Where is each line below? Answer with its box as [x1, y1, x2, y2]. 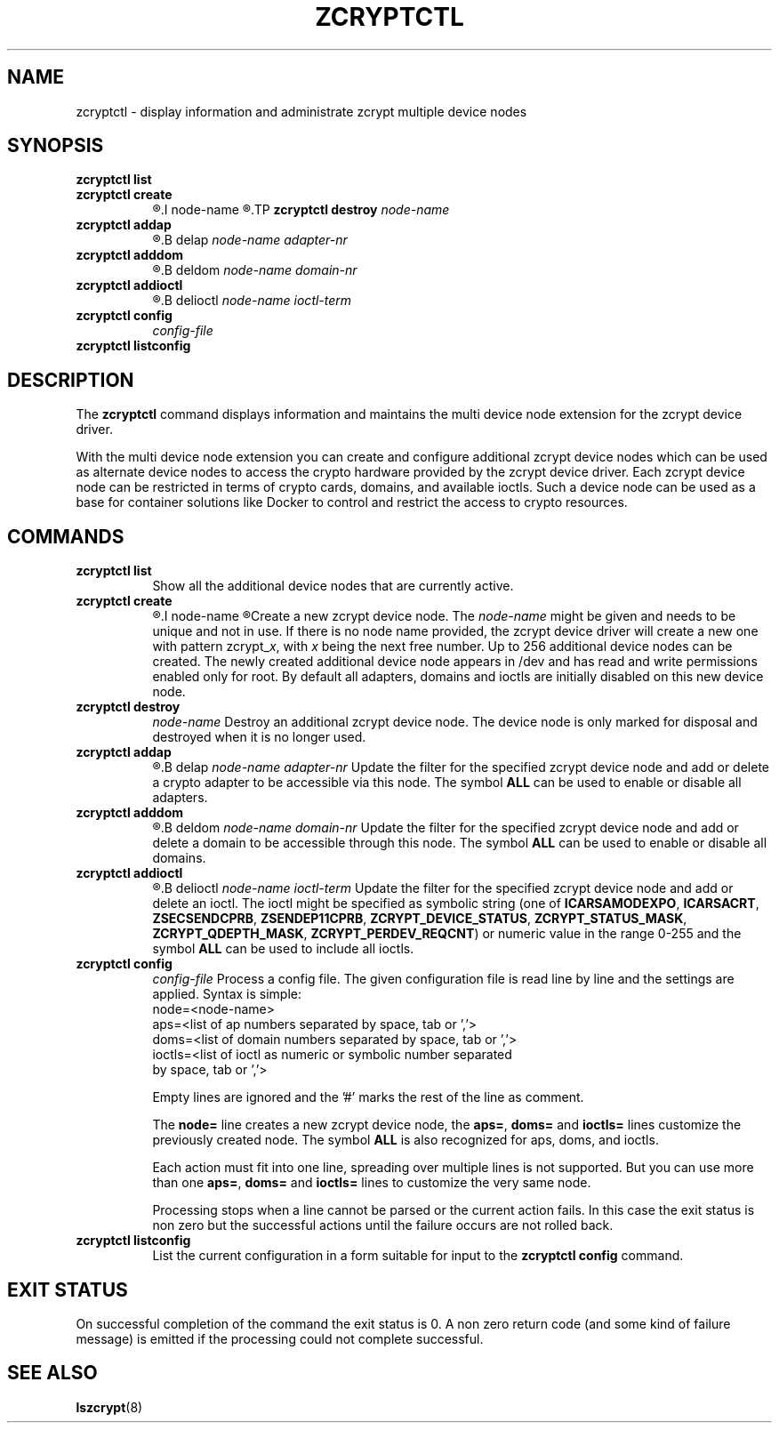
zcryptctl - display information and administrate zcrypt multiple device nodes [76, 103, 527, 119]
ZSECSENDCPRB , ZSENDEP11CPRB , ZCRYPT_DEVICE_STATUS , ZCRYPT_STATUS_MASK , [152, 911, 687, 927]
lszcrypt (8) [76, 1399, 143, 1415]
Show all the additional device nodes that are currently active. [152, 578, 514, 594]
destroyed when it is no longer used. [152, 729, 366, 745]
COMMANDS [7, 525, 124, 548]
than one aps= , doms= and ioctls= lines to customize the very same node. [152, 1175, 591, 1191]
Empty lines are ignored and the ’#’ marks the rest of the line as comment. [152, 1089, 584, 1105]
